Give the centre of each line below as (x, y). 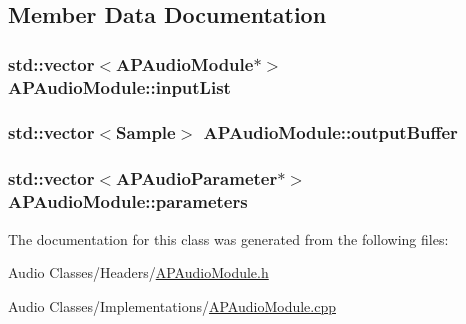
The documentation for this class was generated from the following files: (228, 238)
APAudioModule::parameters (128, 201)
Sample (146, 132)
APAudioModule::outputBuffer (330, 132)
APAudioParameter (197, 178)
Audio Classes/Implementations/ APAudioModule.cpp (172, 305)
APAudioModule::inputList (119, 86)
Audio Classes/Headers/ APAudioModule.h (138, 272)
